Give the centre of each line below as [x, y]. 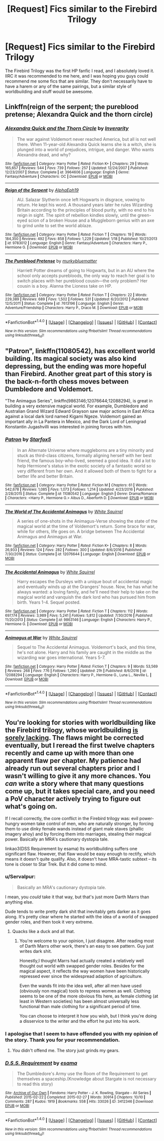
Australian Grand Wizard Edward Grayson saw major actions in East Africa [80, 411]
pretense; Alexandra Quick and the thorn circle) [79, 115]
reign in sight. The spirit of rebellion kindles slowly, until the [77, 215]
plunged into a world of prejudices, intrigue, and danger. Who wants [85, 149]
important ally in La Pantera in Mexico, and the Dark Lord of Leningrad [76, 422]
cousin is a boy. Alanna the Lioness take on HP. [64, 286]
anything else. [19, 902]
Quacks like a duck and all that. [43, 931]
